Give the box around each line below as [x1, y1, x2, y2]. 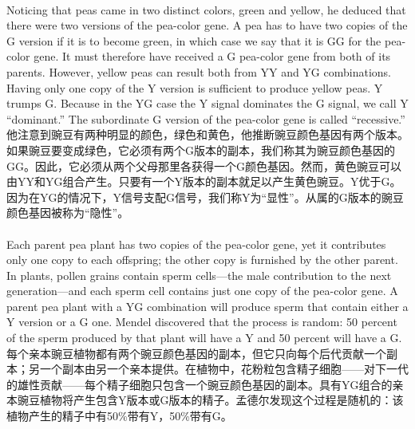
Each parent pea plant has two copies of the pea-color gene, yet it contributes [6, 235, 386, 252]
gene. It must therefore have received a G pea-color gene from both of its [34, 48, 391, 65]
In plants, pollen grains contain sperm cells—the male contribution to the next [6, 266, 392, 283]
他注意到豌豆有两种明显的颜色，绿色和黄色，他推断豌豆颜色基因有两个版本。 [6, 126, 409, 143]
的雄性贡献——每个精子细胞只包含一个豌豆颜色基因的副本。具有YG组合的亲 [6, 376, 404, 392]
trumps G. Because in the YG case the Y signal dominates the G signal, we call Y [6, 95, 409, 112]
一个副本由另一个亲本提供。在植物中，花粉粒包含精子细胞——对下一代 [39, 360, 409, 377]
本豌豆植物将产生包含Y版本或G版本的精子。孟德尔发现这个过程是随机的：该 [6, 392, 404, 408]
